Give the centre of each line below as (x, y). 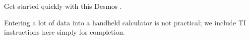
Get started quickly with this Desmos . (63, 6)
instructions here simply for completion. (64, 32)
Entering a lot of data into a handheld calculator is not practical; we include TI (125, 22)
